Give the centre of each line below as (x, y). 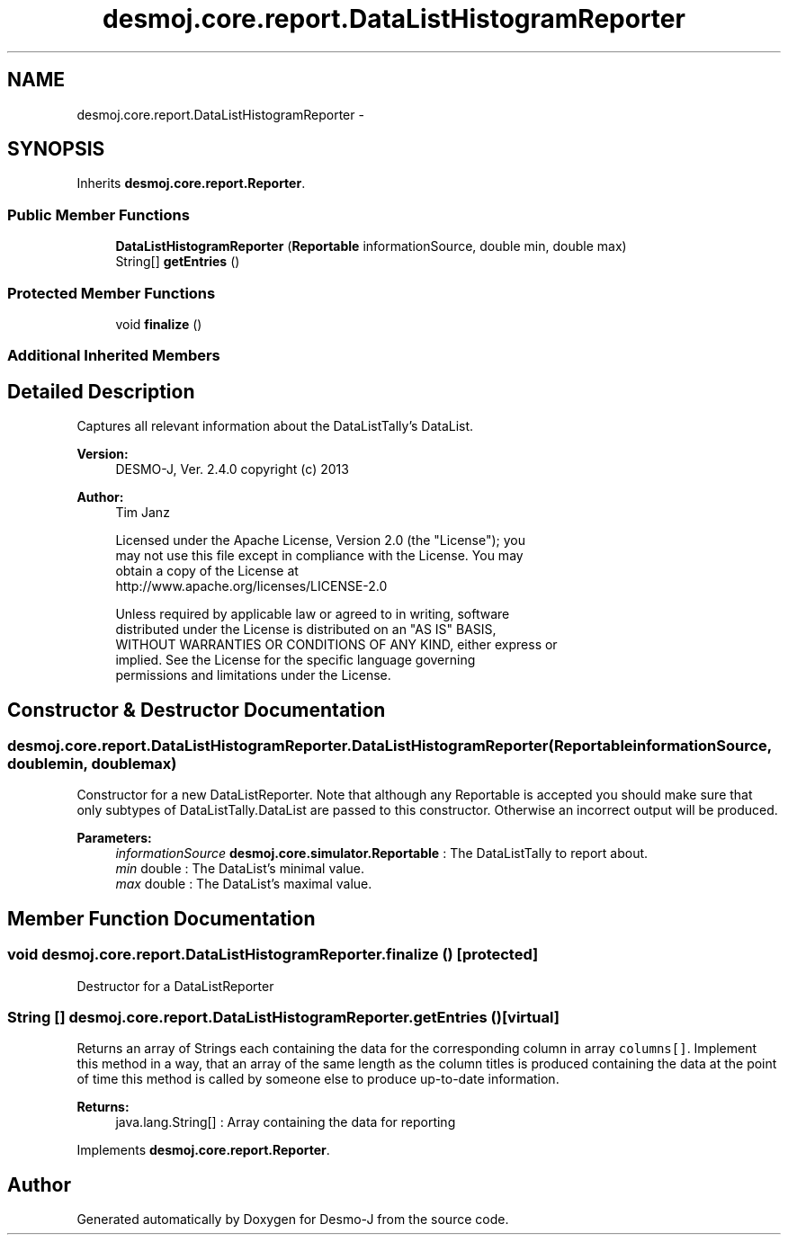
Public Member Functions (98, 214)
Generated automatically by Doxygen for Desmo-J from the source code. (293, 1220)
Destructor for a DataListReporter (175, 986)
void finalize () (159, 324)
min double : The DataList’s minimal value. (240, 869)
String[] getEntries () (178, 262)
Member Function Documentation (161, 918)
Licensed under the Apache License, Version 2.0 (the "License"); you (320, 541)
